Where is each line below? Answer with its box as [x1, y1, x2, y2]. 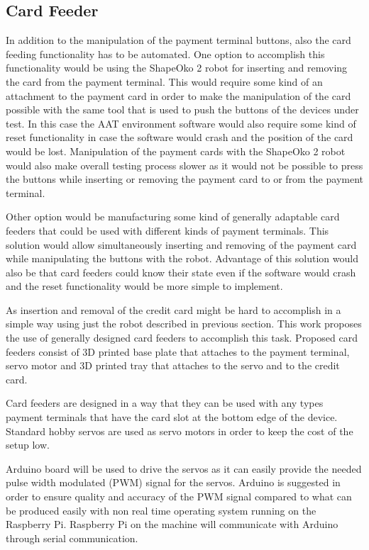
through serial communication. [6, 530, 138, 545]
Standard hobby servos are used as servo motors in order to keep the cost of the [6, 423, 353, 438]
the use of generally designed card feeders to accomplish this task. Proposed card [6, 330, 358, 345]
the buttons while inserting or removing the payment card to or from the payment [6, 172, 363, 186]
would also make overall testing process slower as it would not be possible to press [6, 157, 363, 172]
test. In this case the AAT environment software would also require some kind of [6, 116, 356, 130]
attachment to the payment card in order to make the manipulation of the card [6, 88, 351, 103]
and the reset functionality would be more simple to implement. [6, 279, 283, 293]
